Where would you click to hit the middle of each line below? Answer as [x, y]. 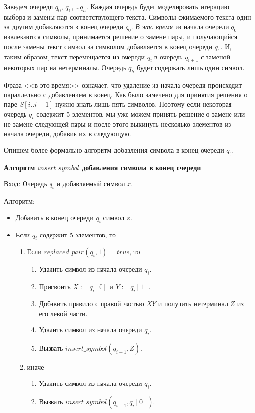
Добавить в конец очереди [54, 217]
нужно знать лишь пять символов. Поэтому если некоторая [144, 104]
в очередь [168, 56]
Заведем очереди [29, 6]
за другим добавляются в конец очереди [64, 26]
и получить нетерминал [193, 303]
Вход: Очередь [25, 184]
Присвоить [55, 286]
